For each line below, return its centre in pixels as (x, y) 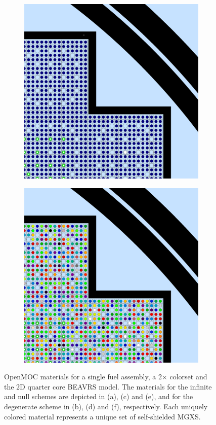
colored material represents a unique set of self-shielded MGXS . (102, 416)
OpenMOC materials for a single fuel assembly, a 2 (83, 377)
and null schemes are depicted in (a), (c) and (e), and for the (99, 396)
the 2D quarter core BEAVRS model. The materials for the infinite (108, 386)
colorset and (188, 377)
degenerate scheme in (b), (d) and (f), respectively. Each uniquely (106, 406)
